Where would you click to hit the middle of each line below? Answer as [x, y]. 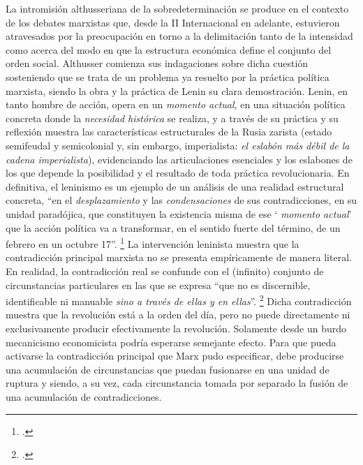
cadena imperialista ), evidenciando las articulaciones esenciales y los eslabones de [179, 159]
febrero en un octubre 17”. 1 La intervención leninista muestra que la [153, 243]
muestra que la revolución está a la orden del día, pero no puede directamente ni [178, 315]
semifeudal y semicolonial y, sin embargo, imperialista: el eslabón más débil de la [178, 145]
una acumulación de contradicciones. [84, 396]
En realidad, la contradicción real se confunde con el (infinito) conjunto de [165, 271]
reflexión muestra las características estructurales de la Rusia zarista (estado [169, 132]
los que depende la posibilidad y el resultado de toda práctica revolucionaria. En [178, 173]
